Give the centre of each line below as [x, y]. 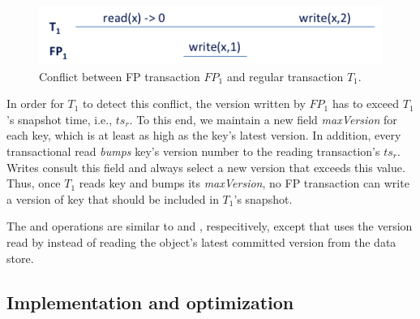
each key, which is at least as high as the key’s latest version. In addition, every [204, 135]
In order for [35, 103]
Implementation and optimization [150, 302]
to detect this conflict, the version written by [194, 103]
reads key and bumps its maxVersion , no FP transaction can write [244, 183]
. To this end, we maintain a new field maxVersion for [263, 119]
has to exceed [366, 103]
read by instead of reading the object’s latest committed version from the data [201, 241]
